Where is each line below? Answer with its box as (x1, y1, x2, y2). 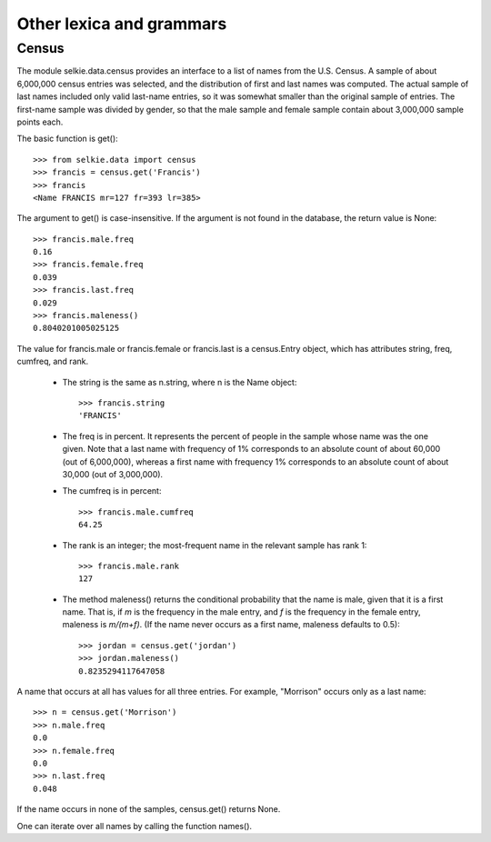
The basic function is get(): (16, 133, 118, 145)
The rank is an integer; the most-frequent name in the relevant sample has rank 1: (62, 539, 367, 550)
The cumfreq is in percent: (62, 486, 162, 496)
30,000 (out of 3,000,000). (62, 468, 164, 479)
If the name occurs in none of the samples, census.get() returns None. (16, 804, 281, 815)
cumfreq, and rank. (16, 356, 89, 367)
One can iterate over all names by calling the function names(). (16, 820, 253, 831)
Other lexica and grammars (16, 14, 227, 34)
